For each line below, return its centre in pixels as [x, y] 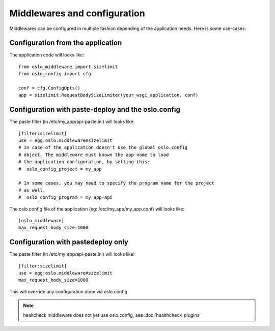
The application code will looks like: [47, 55]
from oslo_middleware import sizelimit [68, 67]
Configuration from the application [66, 43]
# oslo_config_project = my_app [60, 169]
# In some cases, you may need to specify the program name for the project [117, 183]
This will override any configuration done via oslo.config [68, 291]
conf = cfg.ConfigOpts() [49, 88]
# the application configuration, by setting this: [84, 162]
